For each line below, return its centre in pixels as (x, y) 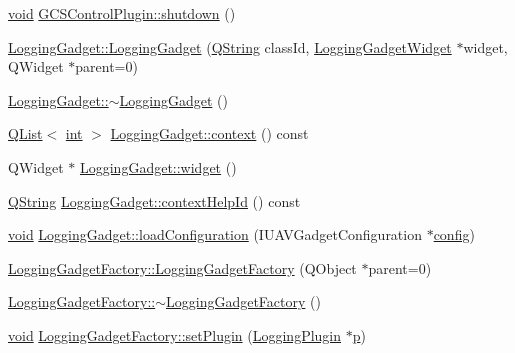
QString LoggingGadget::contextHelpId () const (154, 200)
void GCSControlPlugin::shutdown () (122, 13)
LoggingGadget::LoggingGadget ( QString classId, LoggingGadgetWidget (230, 46)
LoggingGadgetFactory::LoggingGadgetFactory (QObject (182, 267)
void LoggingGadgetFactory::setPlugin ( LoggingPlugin (175, 334)
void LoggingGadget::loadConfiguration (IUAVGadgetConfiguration (215, 234)
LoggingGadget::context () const (209, 133)
